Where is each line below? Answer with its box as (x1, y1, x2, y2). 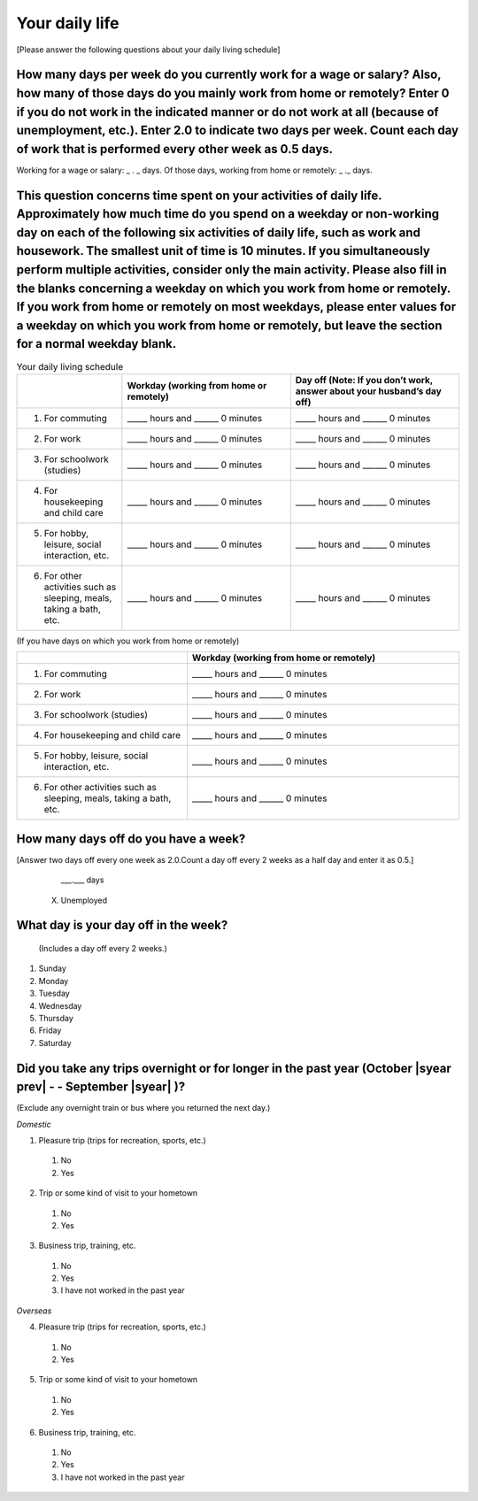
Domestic (16, 1119, 52, 1129)
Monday (38, 975, 69, 986)
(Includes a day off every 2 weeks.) (38, 943, 168, 953)
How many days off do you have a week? (16, 831, 246, 846)
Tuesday (38, 988, 70, 999)
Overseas (16, 1305, 52, 1316)
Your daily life (16, 13, 119, 33)
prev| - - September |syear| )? (16, 1080, 186, 1095)
